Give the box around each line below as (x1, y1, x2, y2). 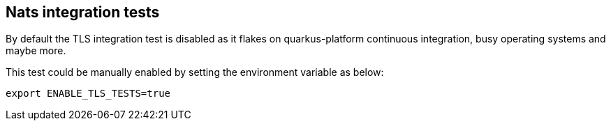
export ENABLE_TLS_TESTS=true (6, 88, 171, 100)
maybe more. (6, 45, 66, 57)
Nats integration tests (6, 3, 160, 21)
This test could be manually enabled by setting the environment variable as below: (6, 66, 384, 79)
